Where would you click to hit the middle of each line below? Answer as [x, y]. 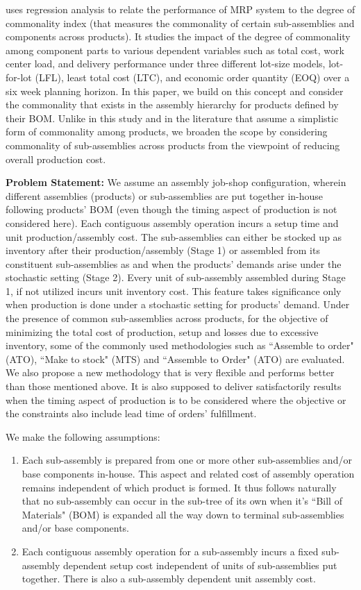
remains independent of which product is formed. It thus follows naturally [179, 487]
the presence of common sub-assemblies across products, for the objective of [167, 318]
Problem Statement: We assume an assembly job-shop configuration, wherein [176, 182]
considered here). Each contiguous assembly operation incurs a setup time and [172, 222]
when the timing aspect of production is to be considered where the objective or [176, 399]
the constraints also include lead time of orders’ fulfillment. [131, 413]
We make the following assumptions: [83, 436]
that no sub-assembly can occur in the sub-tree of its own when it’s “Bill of [182, 501]
